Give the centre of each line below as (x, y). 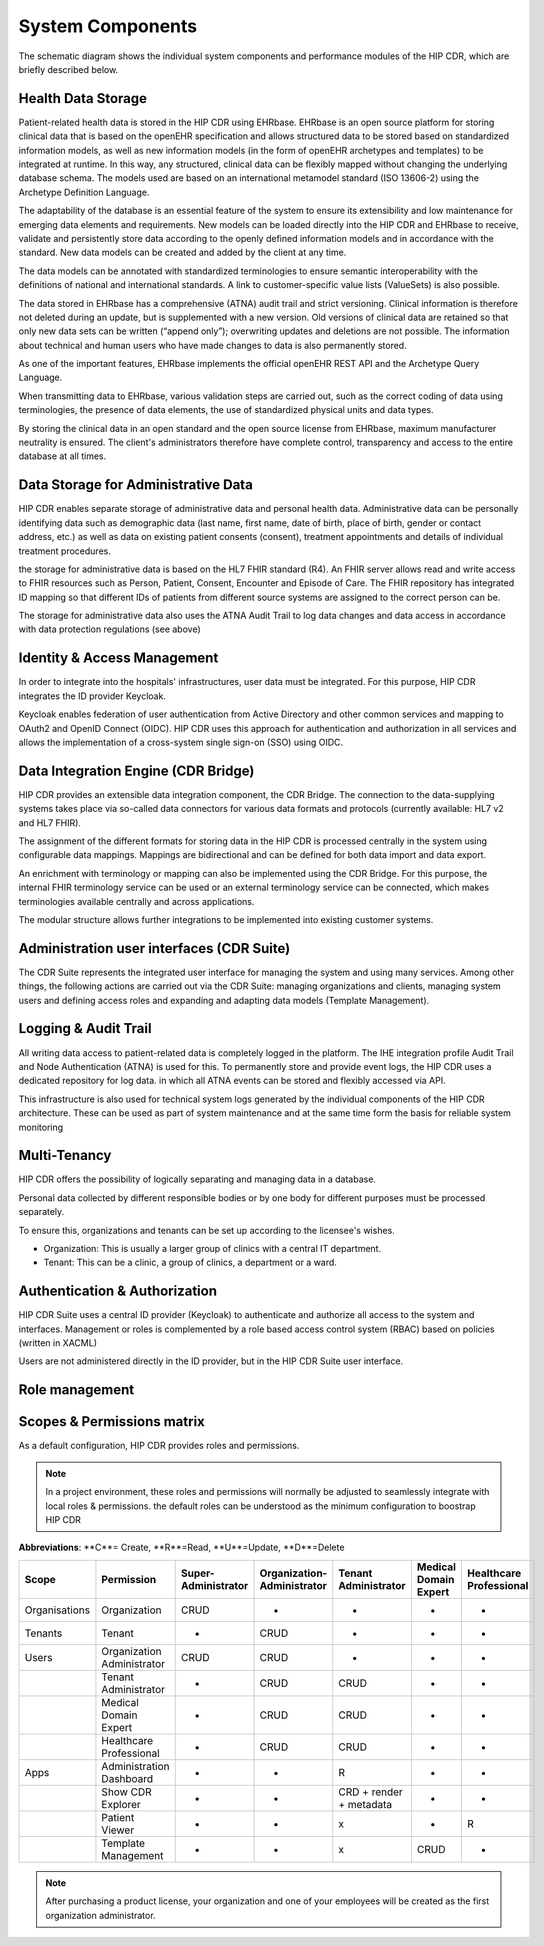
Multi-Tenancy (65, 1155)
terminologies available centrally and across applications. (136, 901)
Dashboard (127, 1778)
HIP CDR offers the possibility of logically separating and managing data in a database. (197, 1179)
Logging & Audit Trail (85, 1028)
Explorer (121, 1804)
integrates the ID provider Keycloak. (92, 696)
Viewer (118, 1830)
